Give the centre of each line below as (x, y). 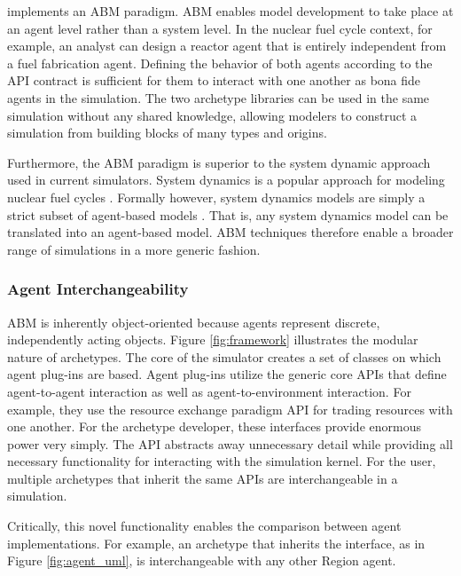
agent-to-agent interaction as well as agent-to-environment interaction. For (209, 391)
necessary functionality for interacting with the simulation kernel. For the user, (222, 461)
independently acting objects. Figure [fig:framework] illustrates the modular (213, 339)
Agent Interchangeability (98, 289)
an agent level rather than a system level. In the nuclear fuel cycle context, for (220, 28)
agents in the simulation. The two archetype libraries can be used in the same (219, 97)
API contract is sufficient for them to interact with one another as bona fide (214, 80)
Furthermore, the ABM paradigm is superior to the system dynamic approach (219, 162)
